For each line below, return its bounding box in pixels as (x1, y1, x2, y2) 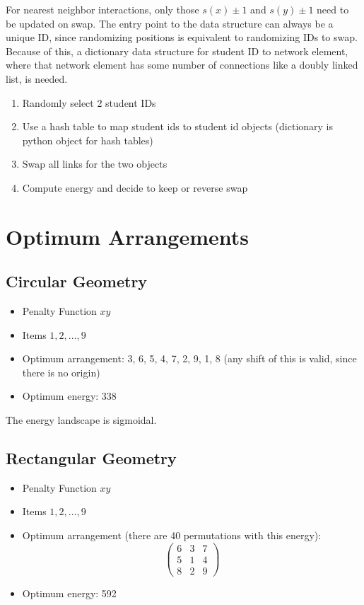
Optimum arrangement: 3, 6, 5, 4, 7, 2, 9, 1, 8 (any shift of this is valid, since (22, 351, 357, 366)
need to (317, 2, 349, 16)
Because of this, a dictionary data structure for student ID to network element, (6, 43, 348, 58)
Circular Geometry (6, 270, 148, 292)
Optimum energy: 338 (22, 388, 117, 403)
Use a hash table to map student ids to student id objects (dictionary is (22, 119, 334, 134)
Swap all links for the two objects (22, 156, 168, 171)
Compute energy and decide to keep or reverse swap (22, 180, 248, 195)
